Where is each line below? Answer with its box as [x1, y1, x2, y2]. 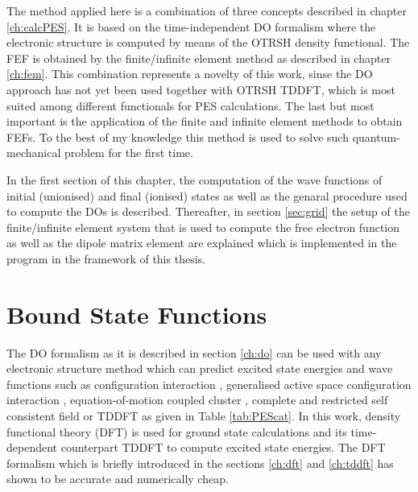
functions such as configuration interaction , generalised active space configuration [6, 375, 412, 392]
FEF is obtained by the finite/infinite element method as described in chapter [6, 49, 391, 66]
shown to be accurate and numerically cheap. [6, 470, 229, 487]
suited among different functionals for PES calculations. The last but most [6, 97, 375, 114]
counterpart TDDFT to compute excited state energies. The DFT [60, 439, 386, 456]
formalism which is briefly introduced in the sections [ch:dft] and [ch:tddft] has [6, 454, 394, 471]
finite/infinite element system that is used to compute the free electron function [6, 218, 400, 235]
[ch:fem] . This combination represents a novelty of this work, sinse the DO [6, 65, 373, 82]
